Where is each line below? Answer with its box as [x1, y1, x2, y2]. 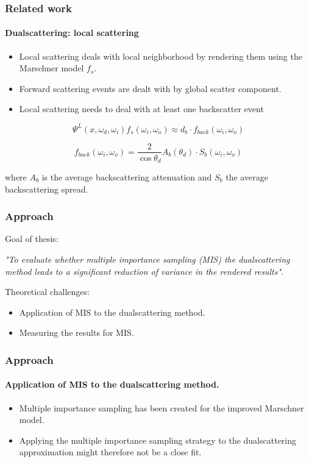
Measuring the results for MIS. [19, 326, 134, 339]
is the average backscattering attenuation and [41, 171, 212, 183]
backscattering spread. [5, 182, 88, 195]
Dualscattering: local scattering [5, 26, 139, 39]
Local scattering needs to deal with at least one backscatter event [19, 102, 264, 115]
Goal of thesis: [5, 232, 59, 245]
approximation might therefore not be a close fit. [19, 446, 202, 458]
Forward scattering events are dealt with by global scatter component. [19, 82, 282, 94]
